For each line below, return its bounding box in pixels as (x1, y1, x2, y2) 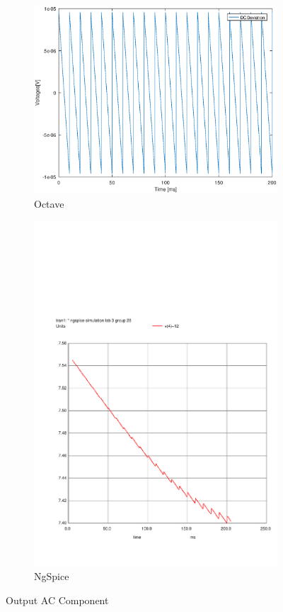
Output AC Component (6, 592, 109, 607)
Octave (34, 196, 64, 211)
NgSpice (34, 568, 69, 583)
